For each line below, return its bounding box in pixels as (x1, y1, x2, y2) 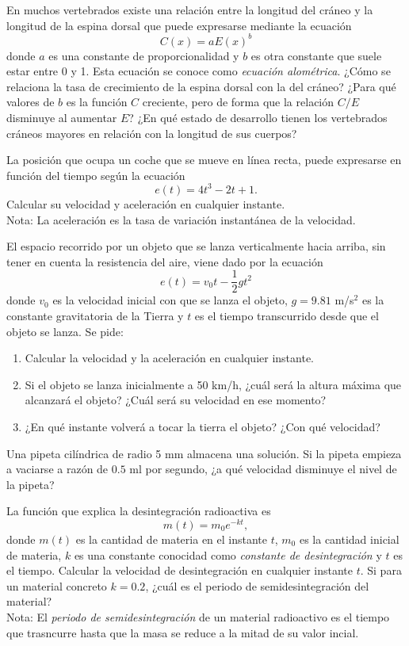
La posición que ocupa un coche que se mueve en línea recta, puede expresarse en (6, 151, 402, 168)
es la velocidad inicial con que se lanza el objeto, (52, 292, 288, 308)
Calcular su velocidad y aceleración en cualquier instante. (6, 195, 285, 212)
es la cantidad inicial (299, 530, 399, 547)
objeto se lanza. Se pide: (6, 323, 124, 339)
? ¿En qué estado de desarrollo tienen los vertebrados (128, 109, 388, 126)
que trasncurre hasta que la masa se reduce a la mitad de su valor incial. (6, 624, 359, 640)
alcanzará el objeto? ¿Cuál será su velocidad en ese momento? (25, 392, 327, 408)
